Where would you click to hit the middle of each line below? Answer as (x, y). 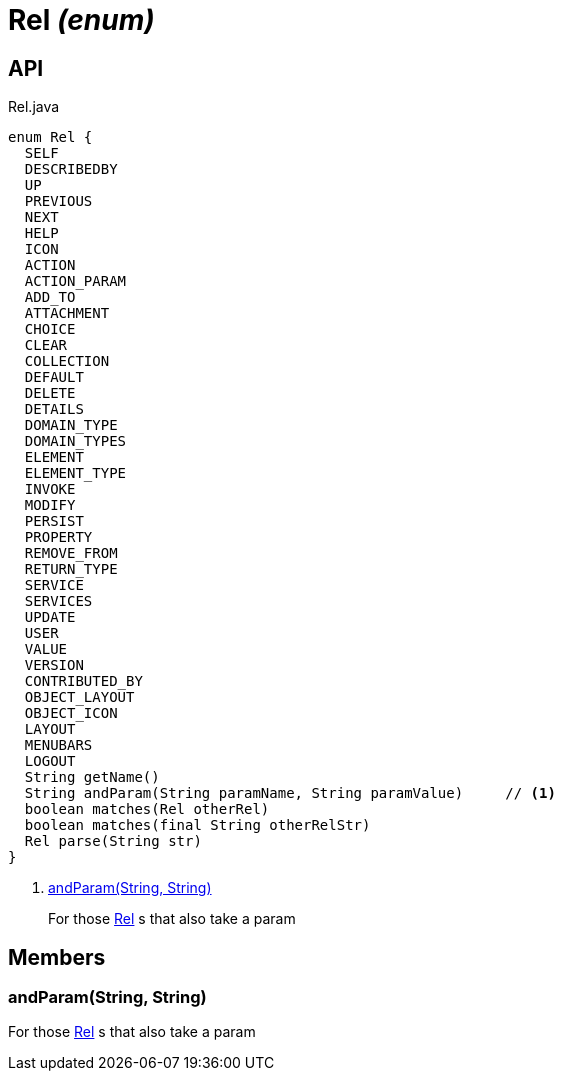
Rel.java (34, 107)
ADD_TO (50, 297)
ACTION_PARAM (75, 281)
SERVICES (58, 601)
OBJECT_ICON (71, 713)
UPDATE (50, 617)
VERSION (54, 665)
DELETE (50, 393)
